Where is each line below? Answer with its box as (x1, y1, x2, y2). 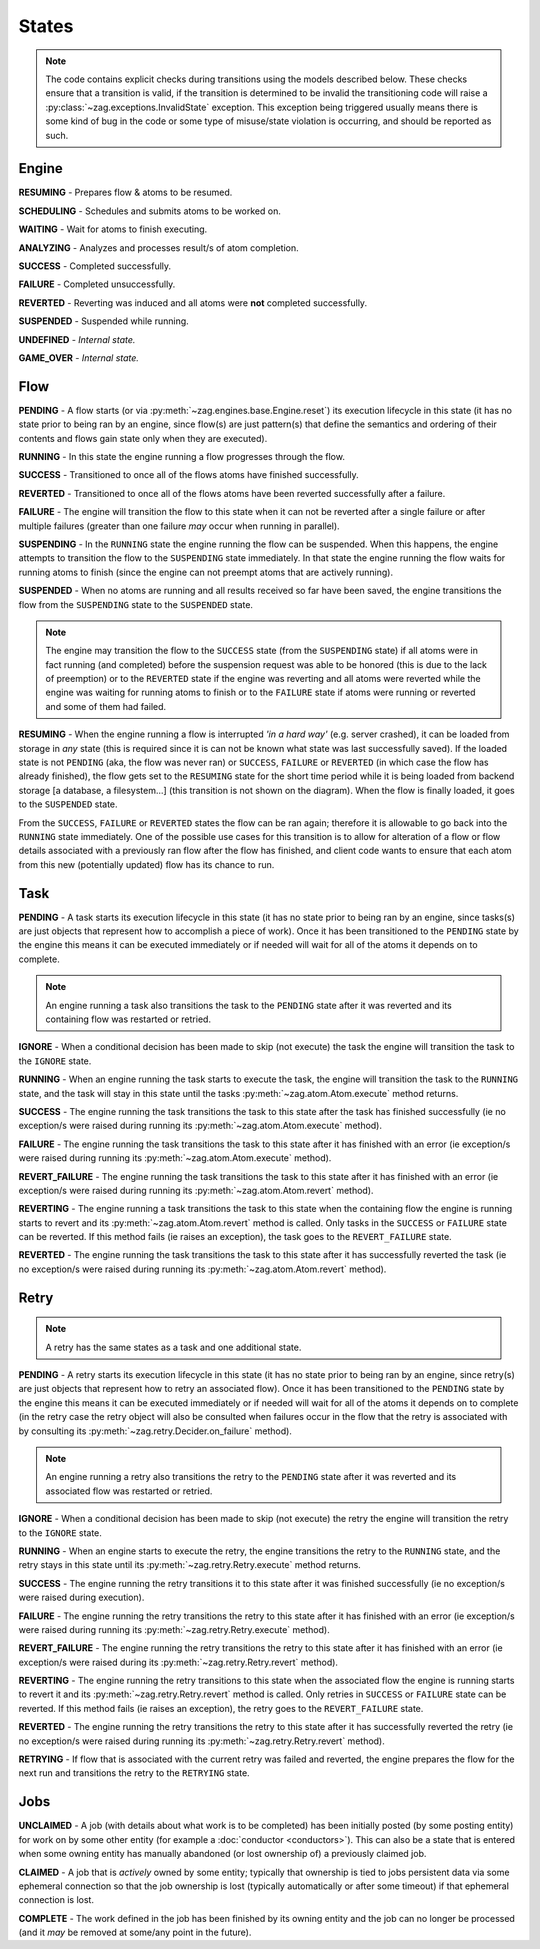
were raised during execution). (18, 1591, 145, 1604)
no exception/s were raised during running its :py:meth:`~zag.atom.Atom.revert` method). (18, 1263, 387, 1275)
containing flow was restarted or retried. (45, 1013, 212, 1025)
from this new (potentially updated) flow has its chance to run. (18, 858, 275, 870)
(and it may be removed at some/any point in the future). (18, 1926, 252, 1939)
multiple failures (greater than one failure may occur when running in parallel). (18, 520, 340, 532)
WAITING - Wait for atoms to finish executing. (18, 223, 208, 235)
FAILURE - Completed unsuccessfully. (18, 278, 176, 290)
